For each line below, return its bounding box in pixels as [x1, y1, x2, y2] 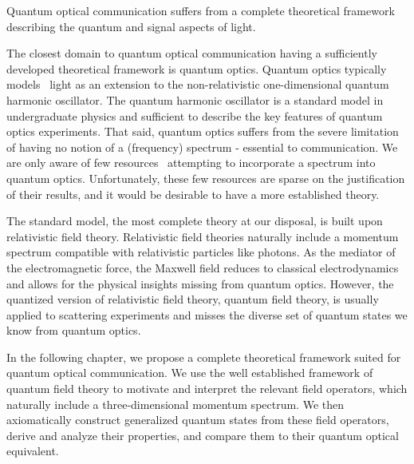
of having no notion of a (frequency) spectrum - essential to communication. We [6, 138, 398, 155]
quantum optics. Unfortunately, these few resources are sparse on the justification [6, 169, 405, 186]
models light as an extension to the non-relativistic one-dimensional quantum [6, 76, 389, 93]
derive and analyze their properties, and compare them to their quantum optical [6, 426, 399, 443]
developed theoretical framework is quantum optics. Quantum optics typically [6, 60, 387, 77]
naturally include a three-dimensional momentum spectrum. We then [6, 395, 345, 412]
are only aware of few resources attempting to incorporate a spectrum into [6, 154, 376, 171]
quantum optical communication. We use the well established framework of [6, 364, 373, 381]
